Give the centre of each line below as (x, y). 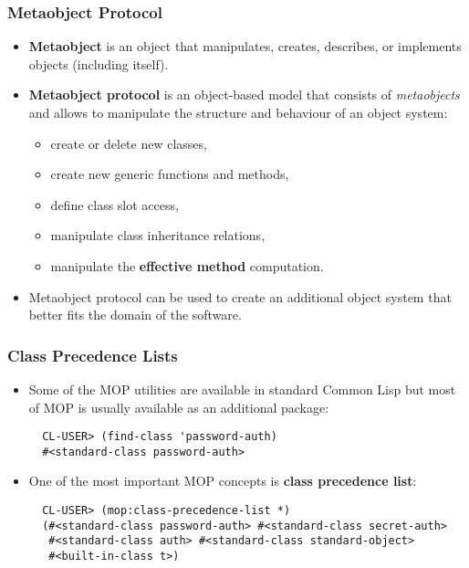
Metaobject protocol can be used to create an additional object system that (240, 296)
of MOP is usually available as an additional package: (179, 407)
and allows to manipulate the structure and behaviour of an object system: (238, 112)
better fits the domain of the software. (135, 315)
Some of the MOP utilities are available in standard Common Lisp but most (242, 389)
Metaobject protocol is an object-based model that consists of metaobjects (244, 95)
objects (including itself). (99, 63)
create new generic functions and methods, (170, 174)
